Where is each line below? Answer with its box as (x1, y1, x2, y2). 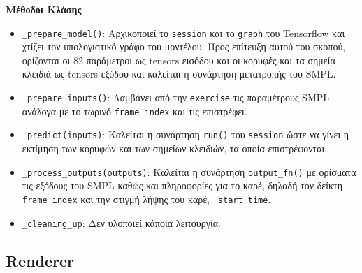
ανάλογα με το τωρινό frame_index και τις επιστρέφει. (22, 103, 247, 118)
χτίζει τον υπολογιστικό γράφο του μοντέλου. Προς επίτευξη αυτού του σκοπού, (22, 39, 346, 54)
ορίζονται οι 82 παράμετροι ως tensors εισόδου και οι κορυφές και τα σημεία (22, 52, 335, 67)
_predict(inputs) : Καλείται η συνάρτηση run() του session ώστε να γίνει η (22, 127, 349, 142)
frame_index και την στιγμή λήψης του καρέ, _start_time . (22, 191, 271, 206)
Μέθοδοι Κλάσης (6, 2, 82, 16)
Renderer (6, 249, 75, 271)
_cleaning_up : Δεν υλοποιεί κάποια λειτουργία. (22, 215, 221, 230)
